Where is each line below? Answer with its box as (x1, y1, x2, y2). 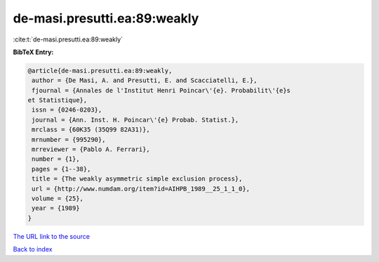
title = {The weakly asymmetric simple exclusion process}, (32, 175, 243, 183)
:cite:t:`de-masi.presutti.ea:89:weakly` (13, 35, 123, 44)
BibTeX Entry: (13, 48, 54, 56)
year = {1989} (32, 204, 80, 212)
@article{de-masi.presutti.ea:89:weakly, (27, 67, 173, 74)
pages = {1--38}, (32, 165, 91, 173)
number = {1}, (32, 155, 80, 163)
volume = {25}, (32, 195, 84, 202)
